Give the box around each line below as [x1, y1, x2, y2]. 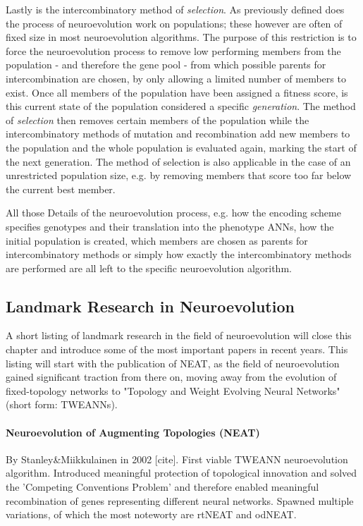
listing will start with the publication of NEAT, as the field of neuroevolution [6, 355, 340, 370]
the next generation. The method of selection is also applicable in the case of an [6, 154, 351, 169]
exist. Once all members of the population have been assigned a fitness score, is [6, 85, 348, 99]
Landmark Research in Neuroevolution [6, 295, 295, 317]
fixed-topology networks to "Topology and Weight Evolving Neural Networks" [6, 383, 340, 398]
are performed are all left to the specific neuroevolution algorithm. [6, 260, 292, 275]
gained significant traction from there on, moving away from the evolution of [6, 369, 337, 384]
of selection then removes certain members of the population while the [6, 112, 309, 127]
